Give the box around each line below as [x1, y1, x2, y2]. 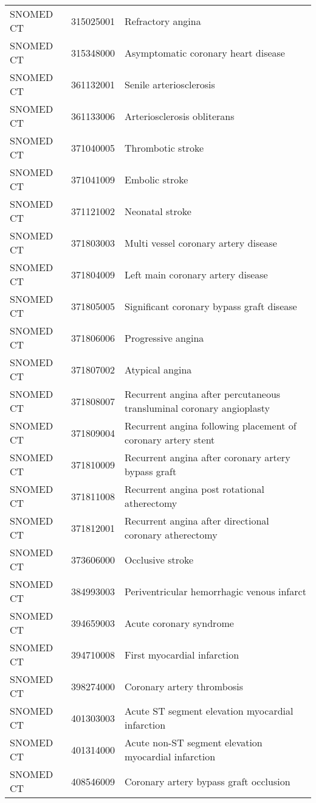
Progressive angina [125, 330, 204, 345]
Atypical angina [125, 362, 192, 377]
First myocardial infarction [125, 647, 239, 662]
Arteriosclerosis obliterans [125, 108, 235, 123]
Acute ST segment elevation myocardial [125, 704, 294, 718]
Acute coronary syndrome [125, 615, 234, 630]
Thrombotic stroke [125, 140, 204, 155]
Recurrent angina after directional [125, 514, 269, 528]
